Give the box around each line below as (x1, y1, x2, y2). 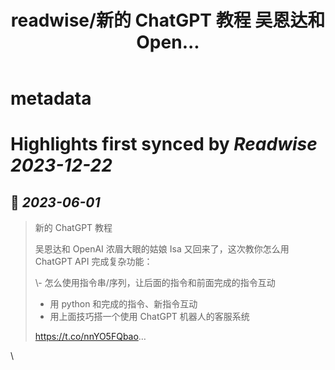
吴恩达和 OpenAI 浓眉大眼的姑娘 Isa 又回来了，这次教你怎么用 (34, 243, 290, 255)
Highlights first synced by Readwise (10, 133, 318, 156)
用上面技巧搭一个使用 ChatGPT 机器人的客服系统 (49, 311, 250, 323)
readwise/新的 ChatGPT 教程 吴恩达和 (10, 9, 326, 32)
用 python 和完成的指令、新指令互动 (49, 298, 198, 310)
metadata (10, 87, 92, 110)
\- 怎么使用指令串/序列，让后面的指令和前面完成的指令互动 (34, 277, 276, 289)
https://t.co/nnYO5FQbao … (34, 331, 147, 343)
